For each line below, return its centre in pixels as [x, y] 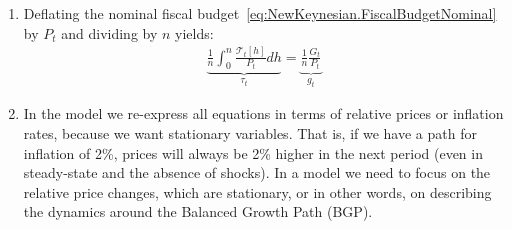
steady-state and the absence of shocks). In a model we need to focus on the [257, 172]
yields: [194, 32]
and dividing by [109, 32]
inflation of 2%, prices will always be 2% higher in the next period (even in [253, 152]
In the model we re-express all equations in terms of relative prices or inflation [263, 113]
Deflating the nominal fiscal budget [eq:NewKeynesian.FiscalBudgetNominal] [260, 13]
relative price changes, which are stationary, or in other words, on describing [257, 191]
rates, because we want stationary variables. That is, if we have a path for [250, 132]
